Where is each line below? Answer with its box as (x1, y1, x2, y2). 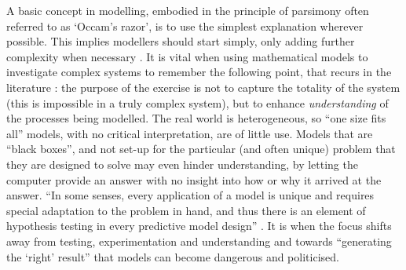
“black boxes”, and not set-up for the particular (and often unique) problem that (6, 140, 396, 157)
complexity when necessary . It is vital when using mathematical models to (6, 48, 368, 64)
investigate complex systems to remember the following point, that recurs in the (6, 64, 392, 80)
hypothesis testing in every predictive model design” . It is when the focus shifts (6, 217, 392, 234)
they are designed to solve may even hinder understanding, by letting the (6, 155, 358, 172)
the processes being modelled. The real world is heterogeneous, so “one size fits (6, 110, 386, 126)
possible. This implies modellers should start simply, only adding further (6, 33, 355, 49)
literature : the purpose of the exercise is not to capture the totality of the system (6, 78, 401, 95)
